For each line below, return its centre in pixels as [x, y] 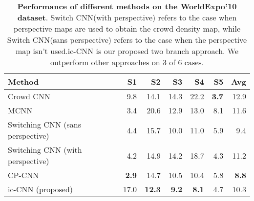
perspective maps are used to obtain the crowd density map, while [127, 28]
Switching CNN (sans [44, 124]
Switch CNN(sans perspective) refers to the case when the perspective [127, 40]
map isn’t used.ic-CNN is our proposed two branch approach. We [127, 51]
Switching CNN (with [45, 150]
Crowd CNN [29, 96]
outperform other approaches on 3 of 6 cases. [127, 62]
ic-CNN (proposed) [41, 189]
